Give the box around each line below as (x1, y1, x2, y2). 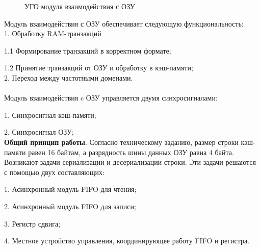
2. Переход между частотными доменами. (4, 72, 133, 83)
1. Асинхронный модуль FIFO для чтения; (4, 184, 137, 194)
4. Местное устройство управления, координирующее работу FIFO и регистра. (4, 235, 250, 246)
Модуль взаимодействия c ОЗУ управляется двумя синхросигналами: (4, 92, 218, 103)
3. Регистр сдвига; (4, 218, 61, 229)
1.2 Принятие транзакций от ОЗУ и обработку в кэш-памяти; (4, 62, 193, 73)
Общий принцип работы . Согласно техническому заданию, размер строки (4, 136, 239, 147)
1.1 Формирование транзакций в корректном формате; (4, 45, 171, 56)
